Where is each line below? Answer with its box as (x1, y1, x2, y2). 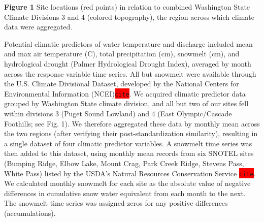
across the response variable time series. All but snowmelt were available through (4, 68, 256, 79)
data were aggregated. (4, 21, 73, 32)
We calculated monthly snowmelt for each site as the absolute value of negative (4, 178, 251, 188)
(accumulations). (4, 208, 56, 218)
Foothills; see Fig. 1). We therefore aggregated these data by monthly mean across (4, 118, 260, 129)
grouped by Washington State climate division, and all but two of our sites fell (4, 98, 249, 109)
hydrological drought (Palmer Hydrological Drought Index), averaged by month (4, 58, 251, 69)
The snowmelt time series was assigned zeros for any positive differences (4, 198, 228, 208)
